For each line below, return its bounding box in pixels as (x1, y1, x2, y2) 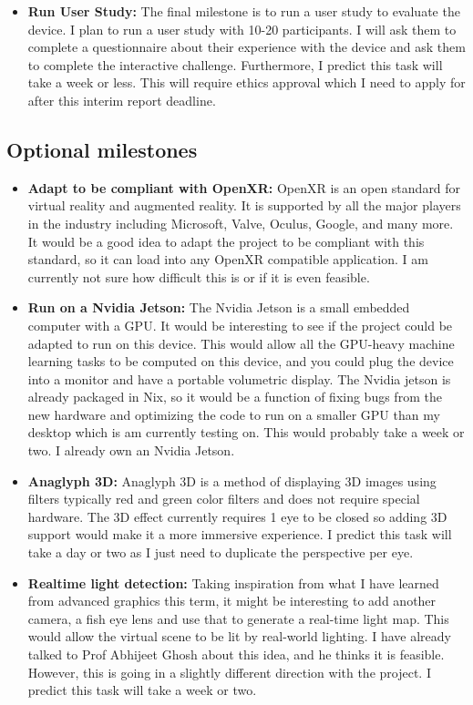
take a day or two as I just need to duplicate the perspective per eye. (27, 543, 414, 562)
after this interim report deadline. (27, 90, 216, 109)
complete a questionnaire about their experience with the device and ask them (27, 37, 466, 56)
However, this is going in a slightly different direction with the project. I (27, 662, 431, 681)
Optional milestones (6, 135, 198, 163)
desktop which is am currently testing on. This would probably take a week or (27, 423, 465, 442)
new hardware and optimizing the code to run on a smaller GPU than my (27, 404, 440, 424)
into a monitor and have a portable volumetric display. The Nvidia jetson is (27, 369, 451, 388)
